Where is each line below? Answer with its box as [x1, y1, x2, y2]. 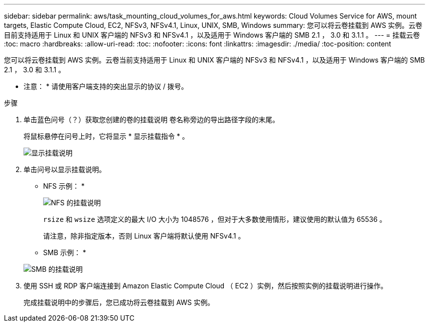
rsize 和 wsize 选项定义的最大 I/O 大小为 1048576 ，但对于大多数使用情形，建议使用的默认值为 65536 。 [43, 215, 386, 223]
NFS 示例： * [43, 182, 85, 190]
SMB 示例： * [43, 248, 86, 257]
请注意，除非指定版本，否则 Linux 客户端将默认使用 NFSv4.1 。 [43, 232, 245, 240]
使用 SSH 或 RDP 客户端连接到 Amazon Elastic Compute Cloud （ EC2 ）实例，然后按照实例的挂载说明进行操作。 [24, 282, 388, 290]
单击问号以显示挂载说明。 [24, 165, 106, 174]
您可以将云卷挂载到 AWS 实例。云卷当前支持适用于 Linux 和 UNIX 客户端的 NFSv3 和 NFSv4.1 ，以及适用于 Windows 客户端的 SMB [4, 56, 425, 64]
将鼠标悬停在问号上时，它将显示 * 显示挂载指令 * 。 [24, 132, 189, 140]
